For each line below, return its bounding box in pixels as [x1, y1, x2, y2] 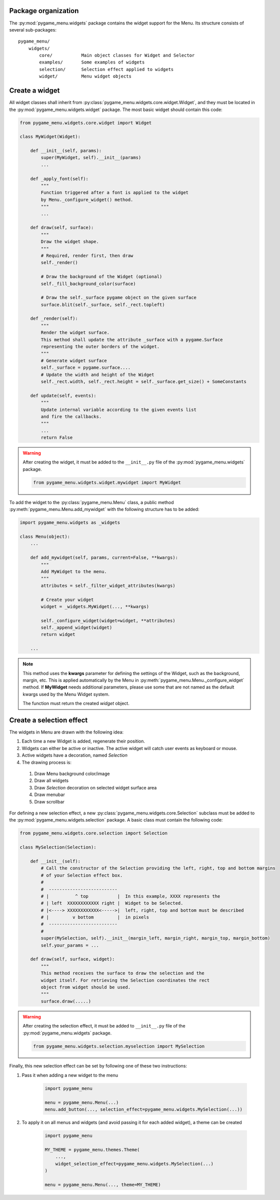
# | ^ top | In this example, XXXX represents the [40, 893, 220, 899]
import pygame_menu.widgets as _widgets [19, 520, 120, 525]
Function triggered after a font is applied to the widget [40, 190, 189, 195]
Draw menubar [34, 791, 65, 797]
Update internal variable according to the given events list [40, 406, 197, 412]
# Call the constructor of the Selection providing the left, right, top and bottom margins [40, 865, 276, 871]
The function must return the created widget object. [22, 700, 129, 706]
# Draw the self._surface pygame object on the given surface [40, 295, 197, 300]
